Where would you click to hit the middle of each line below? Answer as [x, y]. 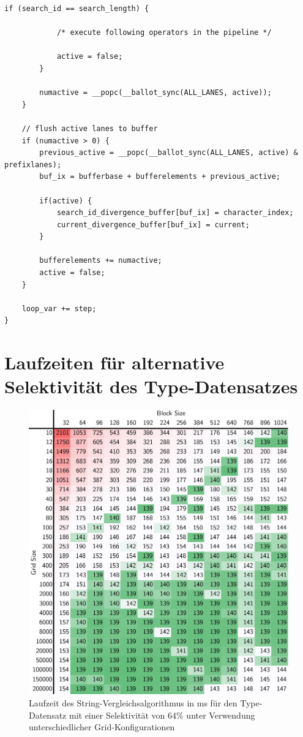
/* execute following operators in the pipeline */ [164, 33]
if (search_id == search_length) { [77, 9]
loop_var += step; [59, 308]
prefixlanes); [33, 164]
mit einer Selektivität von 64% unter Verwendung [162, 715]
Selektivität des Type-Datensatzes [151, 386]
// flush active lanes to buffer [90, 128]
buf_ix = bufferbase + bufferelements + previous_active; [160, 177]
